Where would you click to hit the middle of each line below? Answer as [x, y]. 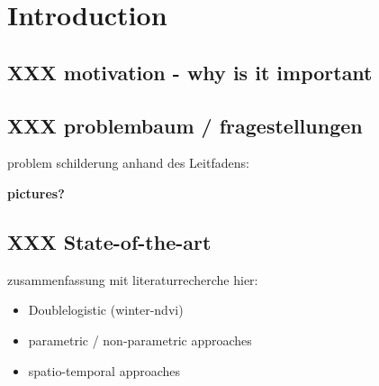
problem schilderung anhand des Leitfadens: [128, 163]
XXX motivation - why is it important [190, 72]
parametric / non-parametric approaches [140, 340]
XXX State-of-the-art [109, 241]
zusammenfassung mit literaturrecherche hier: [133, 279]
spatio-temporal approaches [104, 370]
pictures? [36, 193]
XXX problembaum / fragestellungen [185, 125]
